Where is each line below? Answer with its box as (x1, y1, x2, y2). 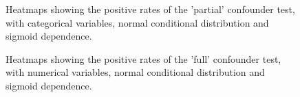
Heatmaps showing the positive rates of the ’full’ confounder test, (6, 51, 281, 66)
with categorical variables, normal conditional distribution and (6, 15, 269, 29)
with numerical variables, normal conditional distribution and (6, 65, 265, 79)
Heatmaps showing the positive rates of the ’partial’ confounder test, (6, 2, 295, 16)
